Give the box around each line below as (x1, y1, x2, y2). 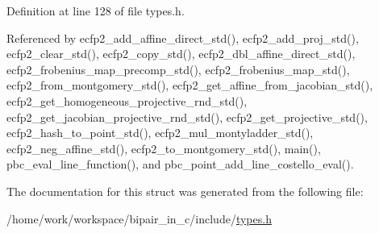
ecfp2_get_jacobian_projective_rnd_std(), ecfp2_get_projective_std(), (6, 108, 368, 125)
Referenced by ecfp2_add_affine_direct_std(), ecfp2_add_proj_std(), (6, 29, 359, 46)
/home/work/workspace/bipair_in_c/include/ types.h (6, 210, 272, 227)
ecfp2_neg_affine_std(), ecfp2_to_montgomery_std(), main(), (6, 139, 321, 156)
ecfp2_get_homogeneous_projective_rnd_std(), (6, 92, 248, 109)
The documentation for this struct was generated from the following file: (6, 182, 364, 199)
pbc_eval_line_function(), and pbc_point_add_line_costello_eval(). (6, 156, 354, 173)
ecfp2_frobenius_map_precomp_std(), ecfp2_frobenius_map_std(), (6, 60, 350, 77)
